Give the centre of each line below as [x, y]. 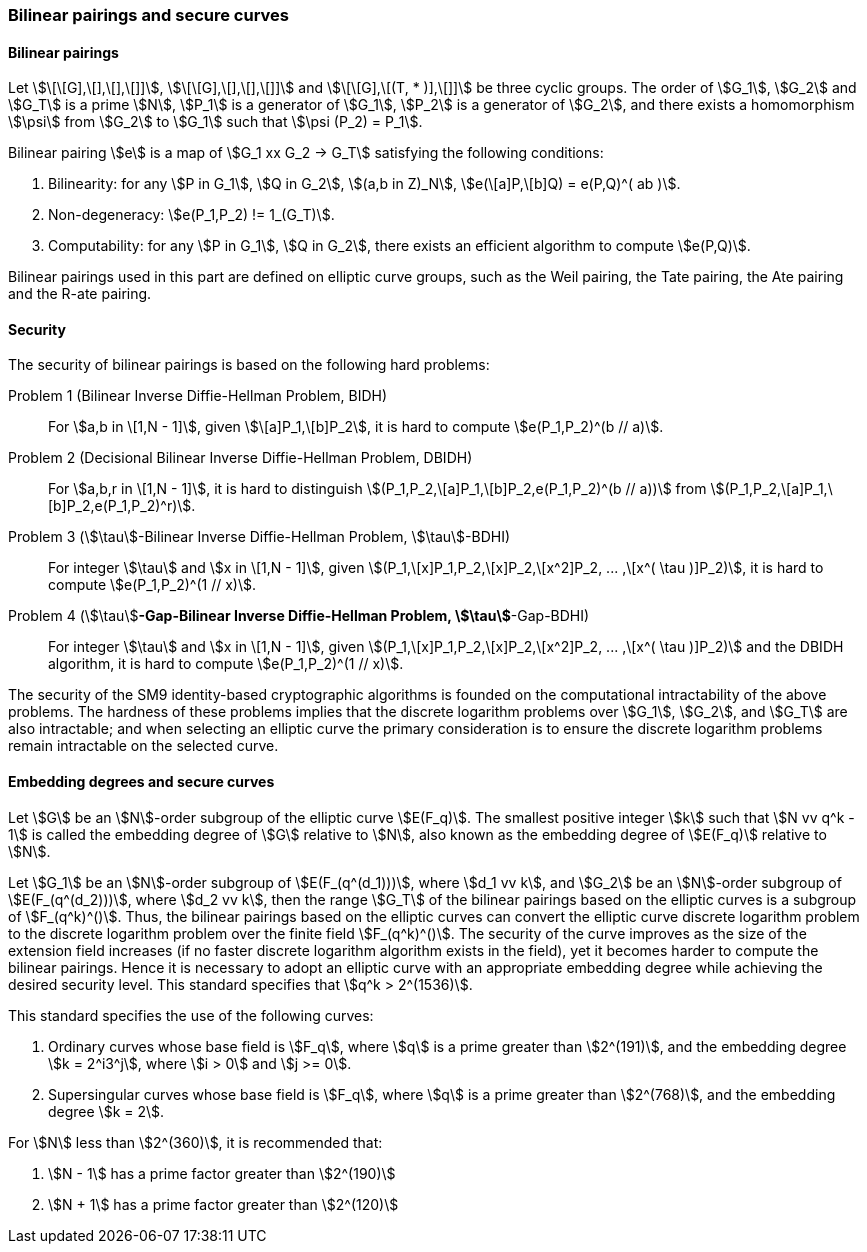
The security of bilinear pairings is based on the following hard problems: [249, 365]
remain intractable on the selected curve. [143, 746]
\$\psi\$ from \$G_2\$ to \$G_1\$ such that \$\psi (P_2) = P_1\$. [215, 122]
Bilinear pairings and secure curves [148, 15]
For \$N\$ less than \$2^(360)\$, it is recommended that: [195, 1142]
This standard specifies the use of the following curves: [191, 1015]
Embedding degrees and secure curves [141, 782]
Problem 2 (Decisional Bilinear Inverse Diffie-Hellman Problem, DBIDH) [240, 458]
